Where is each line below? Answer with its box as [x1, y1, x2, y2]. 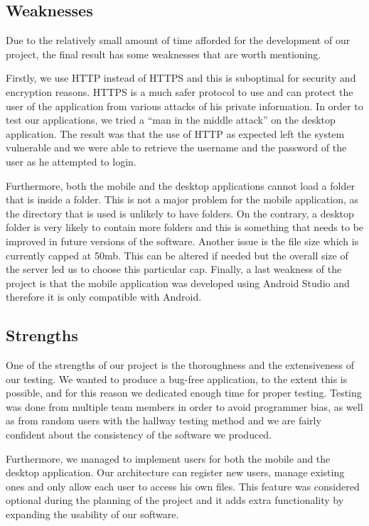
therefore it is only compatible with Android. [6, 289, 202, 304]
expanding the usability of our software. [6, 507, 179, 522]
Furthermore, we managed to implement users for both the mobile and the [6, 451, 331, 466]
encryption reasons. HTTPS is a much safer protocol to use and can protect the [6, 84, 353, 99]
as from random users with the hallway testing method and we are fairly [6, 413, 321, 428]
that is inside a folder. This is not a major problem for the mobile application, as [6, 192, 359, 207]
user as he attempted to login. [6, 154, 137, 168]
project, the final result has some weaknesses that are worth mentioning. [6, 46, 321, 61]
